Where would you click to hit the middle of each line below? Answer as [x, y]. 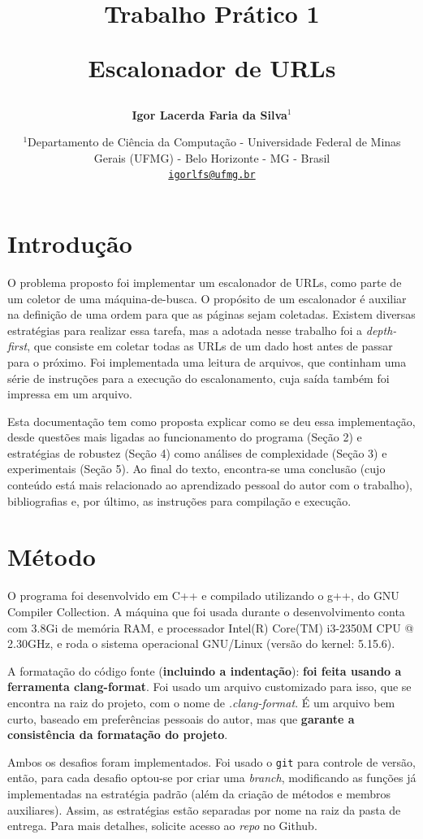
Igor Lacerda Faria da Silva [209, 114]
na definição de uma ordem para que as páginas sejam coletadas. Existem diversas [211, 314]
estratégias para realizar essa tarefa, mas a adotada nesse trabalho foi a [185, 330]
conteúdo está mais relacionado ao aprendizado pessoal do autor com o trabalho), [210, 485]
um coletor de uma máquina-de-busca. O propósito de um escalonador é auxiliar [207, 298]
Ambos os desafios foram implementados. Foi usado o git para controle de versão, [212, 761]
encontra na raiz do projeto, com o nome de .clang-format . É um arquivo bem [201, 702]
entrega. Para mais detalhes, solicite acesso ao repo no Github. [162, 826]
